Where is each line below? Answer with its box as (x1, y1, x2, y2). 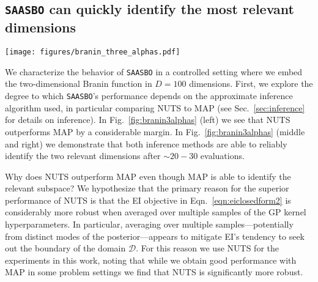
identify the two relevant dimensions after (5, 149, 161, 162)
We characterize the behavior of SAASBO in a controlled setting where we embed (5, 65, 303, 78)
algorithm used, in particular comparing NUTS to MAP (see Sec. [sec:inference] (5, 101, 305, 114)
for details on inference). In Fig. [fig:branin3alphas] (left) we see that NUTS (5, 113, 290, 126)
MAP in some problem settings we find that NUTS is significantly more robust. (5, 265, 303, 278)
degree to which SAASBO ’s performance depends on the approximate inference (5, 89, 293, 102)
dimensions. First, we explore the (189, 77, 313, 90)
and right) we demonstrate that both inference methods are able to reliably (5, 137, 287, 150)
